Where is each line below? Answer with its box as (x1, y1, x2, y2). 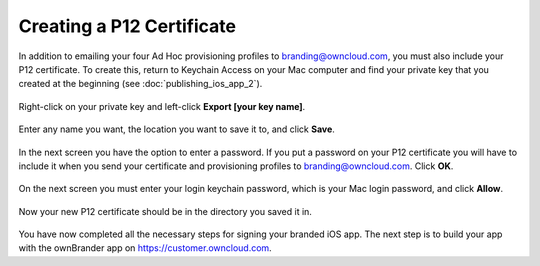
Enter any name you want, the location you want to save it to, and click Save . (18, 123, 335, 135)
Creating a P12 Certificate (18, 15, 237, 37)
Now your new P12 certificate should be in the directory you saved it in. (18, 205, 312, 217)
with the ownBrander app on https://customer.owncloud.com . (18, 242, 272, 254)
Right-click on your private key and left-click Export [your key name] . (18, 100, 306, 112)
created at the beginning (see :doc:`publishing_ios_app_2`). (18, 78, 263, 90)
